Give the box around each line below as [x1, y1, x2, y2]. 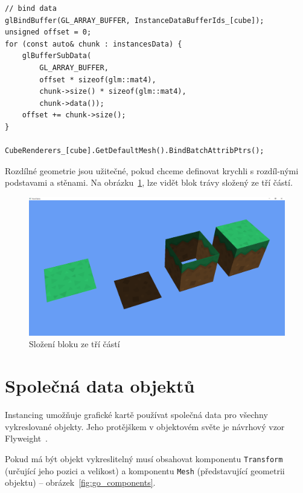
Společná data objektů [5, 373, 195, 398]
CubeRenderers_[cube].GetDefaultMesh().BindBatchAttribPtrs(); [5, 146, 264, 155]
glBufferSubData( [22, 51, 92, 60]
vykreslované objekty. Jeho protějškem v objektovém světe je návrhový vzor [5, 420, 285, 433]
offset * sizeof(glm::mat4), [39, 75, 156, 84]
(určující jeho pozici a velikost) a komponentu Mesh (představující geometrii [5, 464, 285, 477]
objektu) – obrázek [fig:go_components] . [5, 476, 156, 489]
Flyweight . [5, 432, 48, 445]
